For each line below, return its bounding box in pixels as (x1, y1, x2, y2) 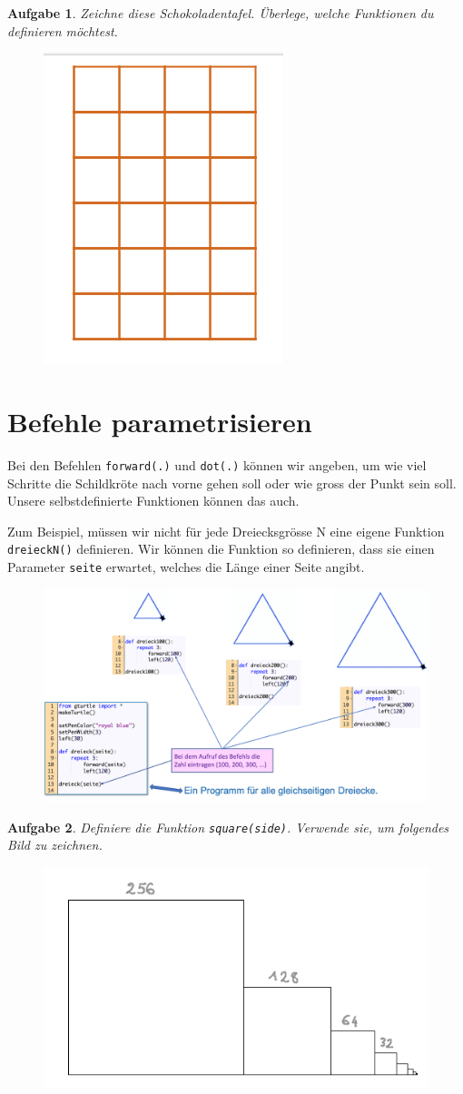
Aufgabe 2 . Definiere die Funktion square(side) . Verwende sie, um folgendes (7, 817, 449, 836)
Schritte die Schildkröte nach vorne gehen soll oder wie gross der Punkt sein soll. (7, 473, 457, 492)
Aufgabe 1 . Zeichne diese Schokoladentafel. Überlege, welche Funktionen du (7, 4, 434, 22)
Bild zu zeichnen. (7, 835, 103, 854)
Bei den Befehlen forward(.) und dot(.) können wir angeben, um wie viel (7, 455, 427, 474)
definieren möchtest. (7, 21, 118, 40)
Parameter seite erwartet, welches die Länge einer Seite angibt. (7, 557, 365, 576)
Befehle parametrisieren (7, 402, 312, 439)
